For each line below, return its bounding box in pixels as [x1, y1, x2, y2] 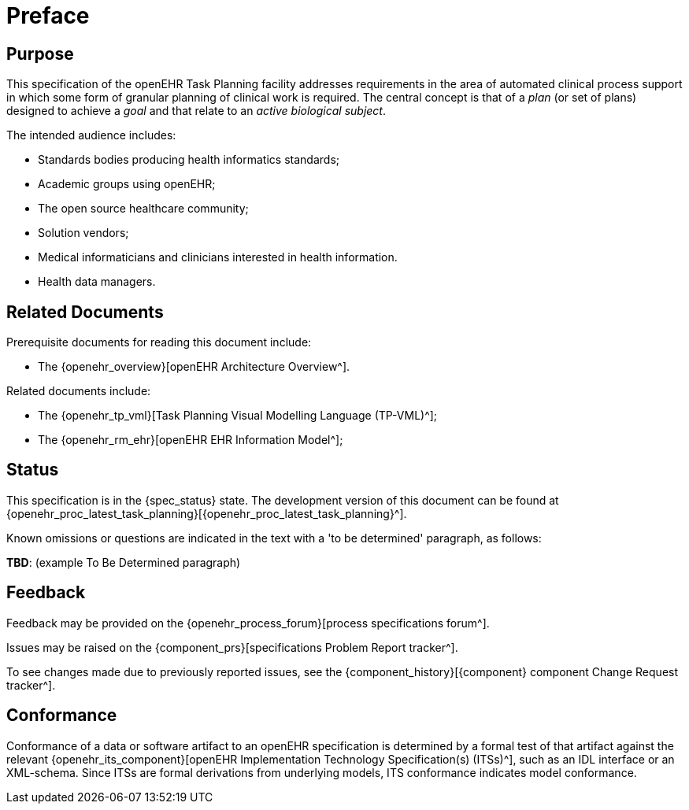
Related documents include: [6, 384, 151, 398]
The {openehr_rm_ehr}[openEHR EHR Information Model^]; [38, 433, 343, 447]
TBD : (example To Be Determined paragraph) [6, 555, 241, 569]
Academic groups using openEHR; [38, 177, 216, 191]
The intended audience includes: [6, 128, 176, 142]
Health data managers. [38, 275, 156, 289]
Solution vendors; [38, 226, 129, 240]
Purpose [6, 43, 74, 64]
